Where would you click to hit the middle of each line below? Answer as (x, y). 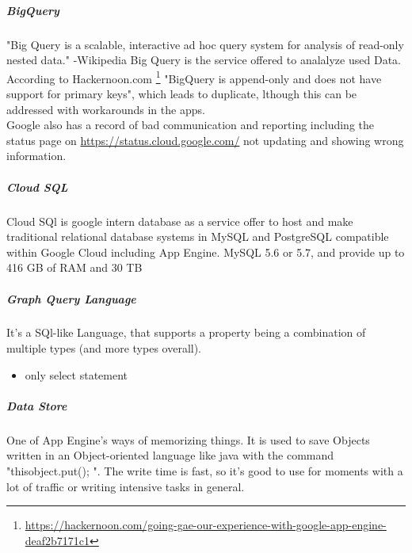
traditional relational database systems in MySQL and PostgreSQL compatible (198, 236)
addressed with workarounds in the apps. (106, 109)
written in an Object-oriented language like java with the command (170, 455)
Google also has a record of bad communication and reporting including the (191, 125)
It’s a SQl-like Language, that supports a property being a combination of (186, 332)
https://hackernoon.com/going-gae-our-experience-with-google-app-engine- (206, 525)
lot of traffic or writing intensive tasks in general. (126, 486)
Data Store (37, 405)
